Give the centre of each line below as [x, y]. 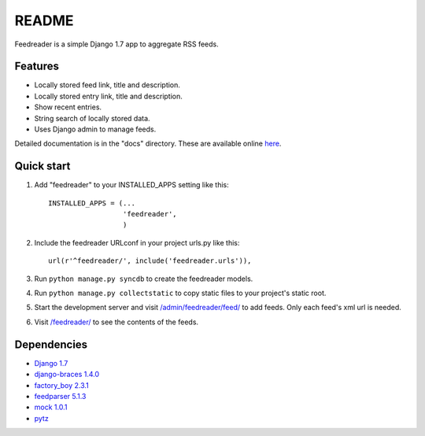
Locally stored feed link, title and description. [107, 85]
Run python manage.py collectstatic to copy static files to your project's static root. [180, 293]
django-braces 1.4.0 [67, 375]
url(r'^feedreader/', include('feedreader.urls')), [150, 261]
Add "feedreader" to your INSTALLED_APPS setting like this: [132, 185]
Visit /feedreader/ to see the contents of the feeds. [116, 322]
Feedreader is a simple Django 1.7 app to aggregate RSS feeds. [117, 44]
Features [37, 67]
